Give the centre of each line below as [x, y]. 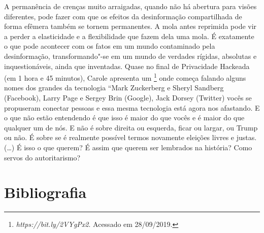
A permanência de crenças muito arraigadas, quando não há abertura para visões [130, 6]
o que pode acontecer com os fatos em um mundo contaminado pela [110, 46]
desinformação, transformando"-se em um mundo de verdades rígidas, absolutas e [130, 56]
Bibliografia [45, 192]
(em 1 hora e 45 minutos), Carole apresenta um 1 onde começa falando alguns [125, 77]
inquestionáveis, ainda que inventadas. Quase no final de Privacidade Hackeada [127, 66]
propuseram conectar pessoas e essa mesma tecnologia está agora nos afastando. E [132, 107]
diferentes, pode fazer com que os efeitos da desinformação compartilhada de [123, 16]
